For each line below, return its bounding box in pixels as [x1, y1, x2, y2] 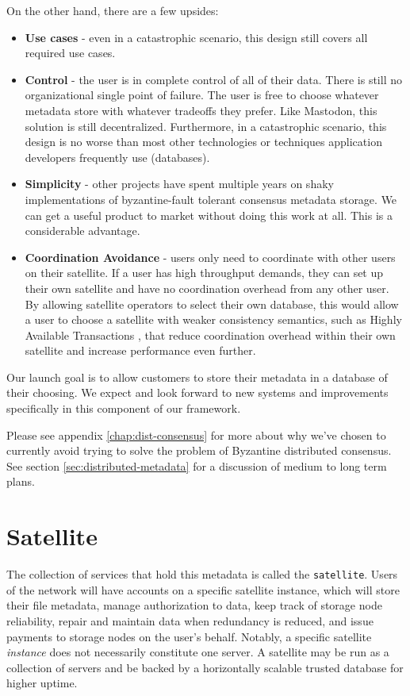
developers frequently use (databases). [25, 148, 210, 165]
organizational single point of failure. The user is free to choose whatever [25, 87, 379, 103]
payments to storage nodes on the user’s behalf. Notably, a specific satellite [6, 628, 372, 644]
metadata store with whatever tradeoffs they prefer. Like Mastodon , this [25, 102, 377, 118]
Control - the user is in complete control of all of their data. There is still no [25, 71, 402, 87]
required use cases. [25, 44, 116, 61]
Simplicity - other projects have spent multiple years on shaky [25, 175, 334, 192]
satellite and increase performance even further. [25, 342, 256, 359]
